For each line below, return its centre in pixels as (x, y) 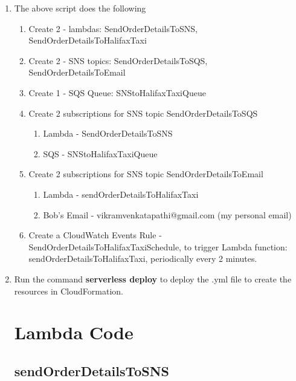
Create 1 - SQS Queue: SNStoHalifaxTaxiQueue (117, 92)
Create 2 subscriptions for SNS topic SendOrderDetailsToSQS (143, 113)
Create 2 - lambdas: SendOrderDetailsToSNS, (113, 28)
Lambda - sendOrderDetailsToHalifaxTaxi (121, 194)
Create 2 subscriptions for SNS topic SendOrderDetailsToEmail (146, 174)
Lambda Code (74, 332)
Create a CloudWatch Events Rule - (95, 235)
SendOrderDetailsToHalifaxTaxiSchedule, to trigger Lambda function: (158, 246)
